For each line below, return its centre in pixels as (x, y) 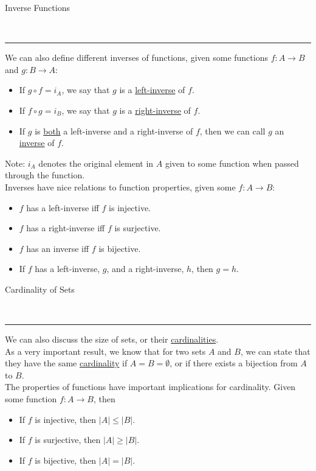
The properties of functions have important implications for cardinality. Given (150, 387)
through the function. (45, 175)
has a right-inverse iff (66, 228)
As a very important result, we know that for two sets (105, 351)
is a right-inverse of (155, 110)
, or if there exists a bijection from (234, 363)
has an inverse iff (58, 248)
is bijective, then (66, 460)
